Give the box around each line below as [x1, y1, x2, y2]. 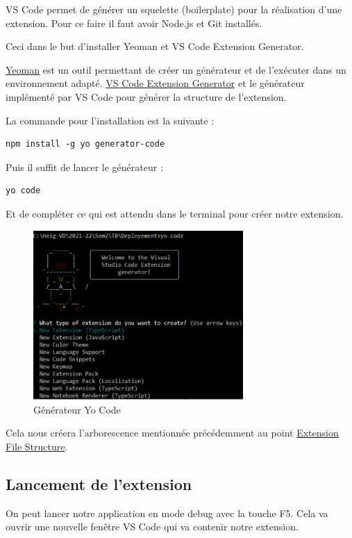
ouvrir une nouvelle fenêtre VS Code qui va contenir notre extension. [6, 519, 299, 534]
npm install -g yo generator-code [6, 139, 165, 149]
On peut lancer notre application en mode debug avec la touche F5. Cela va [6, 505, 328, 520]
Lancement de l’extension [6, 473, 192, 494]
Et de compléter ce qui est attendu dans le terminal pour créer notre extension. [6, 206, 344, 220]
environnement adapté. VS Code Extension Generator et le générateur [6, 76, 305, 90]
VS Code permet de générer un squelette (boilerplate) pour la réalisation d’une [6, 2, 342, 16]
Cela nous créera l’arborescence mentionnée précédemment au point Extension [6, 425, 339, 440]
